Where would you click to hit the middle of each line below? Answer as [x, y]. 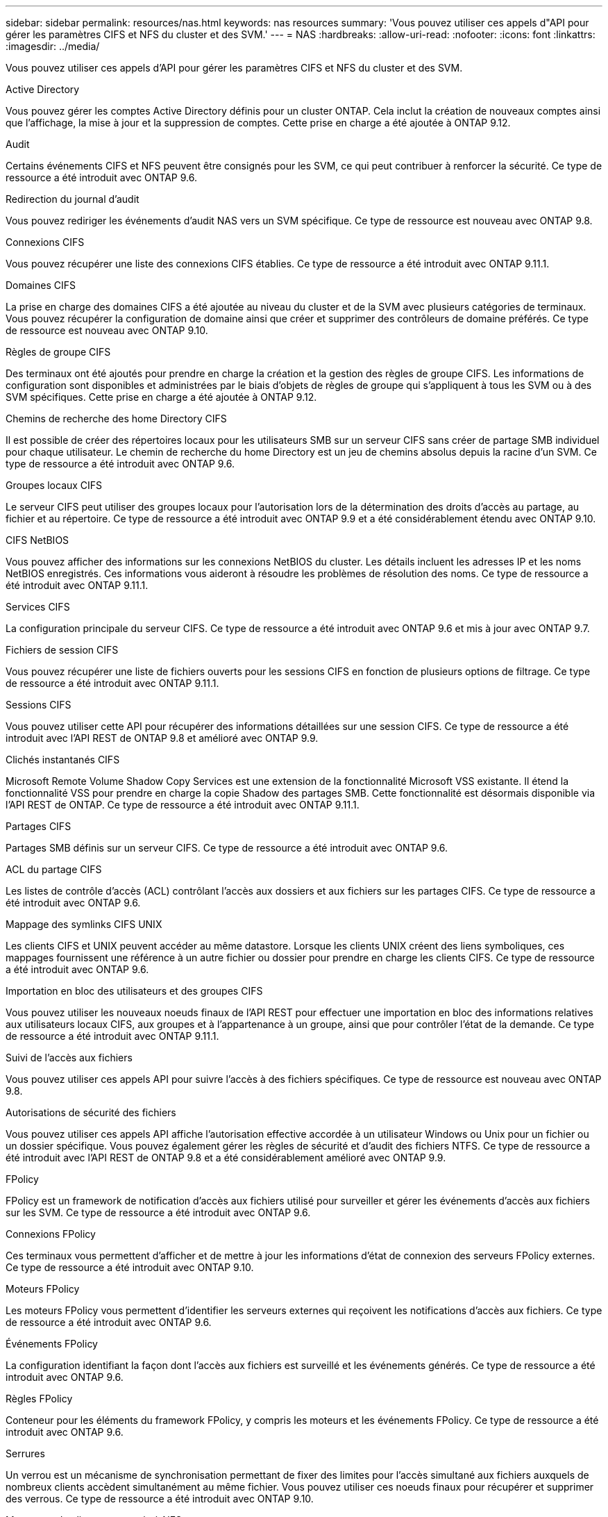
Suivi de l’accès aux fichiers [69, 1058]
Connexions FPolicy [51, 1234]
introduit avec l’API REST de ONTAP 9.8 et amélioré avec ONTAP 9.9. [162, 738]
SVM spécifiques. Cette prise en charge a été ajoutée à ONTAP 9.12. [161, 397]
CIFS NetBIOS [37, 540]
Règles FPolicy [39, 1399]
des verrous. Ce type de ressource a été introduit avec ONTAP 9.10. [160, 1499]
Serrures [25, 1453]
